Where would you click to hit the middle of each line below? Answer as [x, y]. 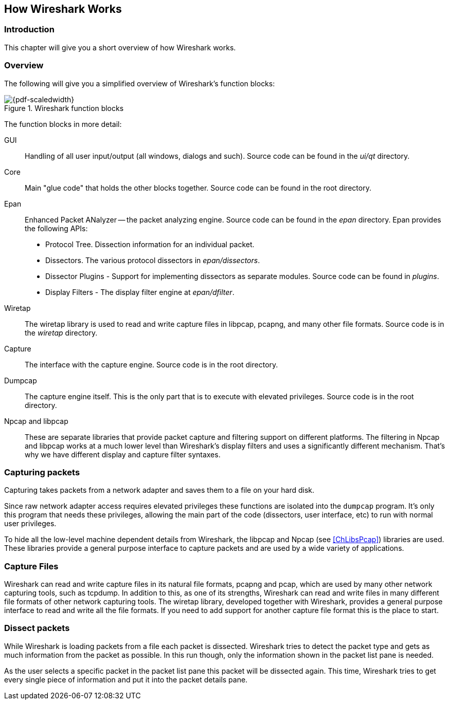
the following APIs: [56, 228]
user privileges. [30, 524]
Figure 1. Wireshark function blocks [64, 108]
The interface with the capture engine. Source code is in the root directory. [151, 364]
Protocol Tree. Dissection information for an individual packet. [150, 244]
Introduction [29, 30]
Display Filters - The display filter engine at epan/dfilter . [140, 292]
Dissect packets [37, 628]
